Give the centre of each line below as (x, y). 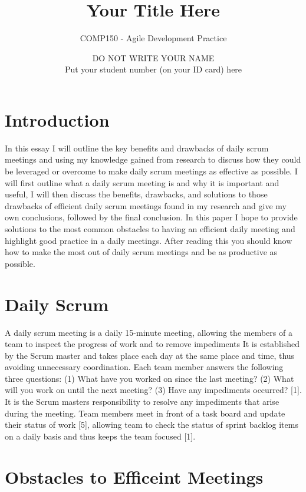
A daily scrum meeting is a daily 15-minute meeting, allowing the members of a (149, 332)
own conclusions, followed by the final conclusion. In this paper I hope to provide (151, 217)
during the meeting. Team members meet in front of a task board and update (145, 413)
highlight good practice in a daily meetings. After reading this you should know (149, 240)
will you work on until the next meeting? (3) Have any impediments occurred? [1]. (153, 390)
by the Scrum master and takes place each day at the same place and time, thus (150, 355)
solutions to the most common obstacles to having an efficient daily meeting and (150, 229)
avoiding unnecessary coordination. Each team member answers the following (144, 367)
